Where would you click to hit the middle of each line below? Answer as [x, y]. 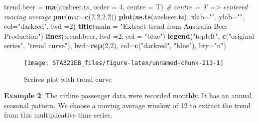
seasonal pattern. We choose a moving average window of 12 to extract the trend [128, 105]
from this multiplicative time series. [58, 115]
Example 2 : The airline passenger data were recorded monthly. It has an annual [128, 95]
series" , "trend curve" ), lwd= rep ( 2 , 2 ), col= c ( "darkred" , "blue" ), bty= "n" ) [115, 45]
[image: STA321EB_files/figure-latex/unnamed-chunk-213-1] [124, 63]
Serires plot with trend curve [68, 79]
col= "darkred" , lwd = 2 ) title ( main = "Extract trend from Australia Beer [116, 26]
